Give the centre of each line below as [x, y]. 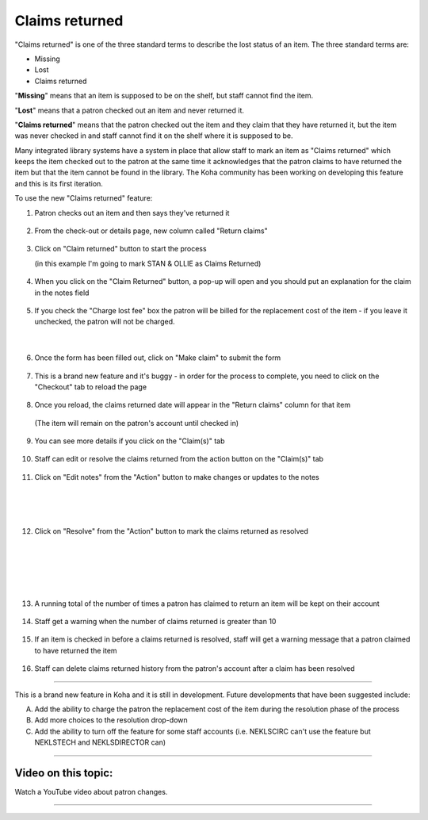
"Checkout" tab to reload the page [90, 387]
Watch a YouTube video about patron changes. [91, 792]
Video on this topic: [64, 773]
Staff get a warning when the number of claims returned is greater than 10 [155, 621]
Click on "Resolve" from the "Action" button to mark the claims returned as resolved [172, 531]
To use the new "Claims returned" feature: [84, 198]
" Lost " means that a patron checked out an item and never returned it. [130, 110]
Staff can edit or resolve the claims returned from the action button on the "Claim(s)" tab [179, 459]
